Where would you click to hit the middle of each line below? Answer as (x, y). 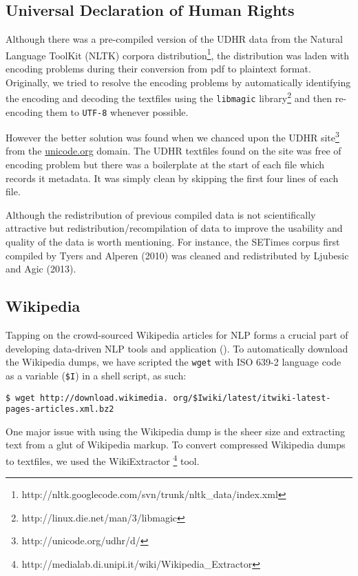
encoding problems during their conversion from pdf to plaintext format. (158, 69)
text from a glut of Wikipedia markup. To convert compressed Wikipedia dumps (176, 445)
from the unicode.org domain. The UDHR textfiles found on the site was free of (173, 151)
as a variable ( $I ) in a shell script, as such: (96, 375)
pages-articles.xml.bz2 (60, 409)
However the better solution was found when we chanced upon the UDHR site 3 (172, 136)
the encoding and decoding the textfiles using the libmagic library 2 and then (169, 97)
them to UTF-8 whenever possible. (117, 111)
